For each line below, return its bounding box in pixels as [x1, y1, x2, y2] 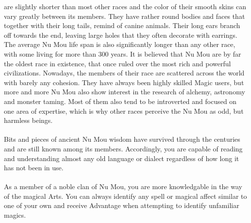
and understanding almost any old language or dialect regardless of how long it [4, 153, 239, 163]
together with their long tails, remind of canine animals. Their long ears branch [4, 20, 240, 30]
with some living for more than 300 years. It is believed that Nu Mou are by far [4, 48, 241, 59]
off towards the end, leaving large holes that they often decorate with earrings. [4, 30, 237, 40]
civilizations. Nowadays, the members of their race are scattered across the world [4, 68, 245, 78]
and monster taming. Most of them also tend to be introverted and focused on [4, 96, 237, 106]
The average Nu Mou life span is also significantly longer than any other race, [4, 39, 235, 49]
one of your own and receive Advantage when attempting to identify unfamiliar [4, 200, 239, 210]
